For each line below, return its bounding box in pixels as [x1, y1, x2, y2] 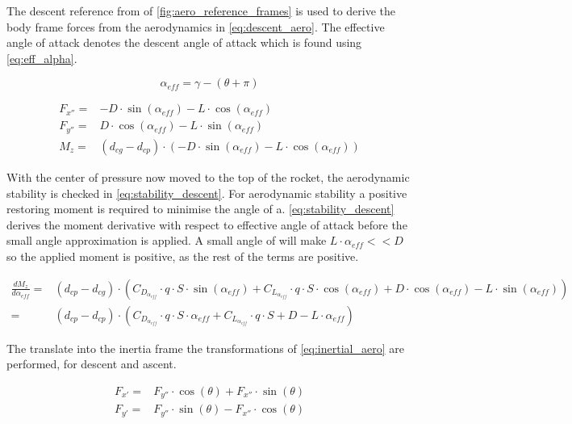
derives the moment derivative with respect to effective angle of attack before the [6, 216, 407, 233]
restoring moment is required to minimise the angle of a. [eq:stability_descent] [6, 200, 395, 217]
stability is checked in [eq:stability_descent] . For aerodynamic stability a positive [6, 184, 407, 201]
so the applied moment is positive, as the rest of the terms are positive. [6, 247, 359, 264]
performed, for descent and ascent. [6, 355, 177, 372]
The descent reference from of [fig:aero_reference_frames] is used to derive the [6, 2, 396, 19]
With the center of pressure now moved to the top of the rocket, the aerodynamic [6, 168, 410, 185]
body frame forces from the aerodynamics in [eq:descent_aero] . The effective [6, 18, 385, 35]
